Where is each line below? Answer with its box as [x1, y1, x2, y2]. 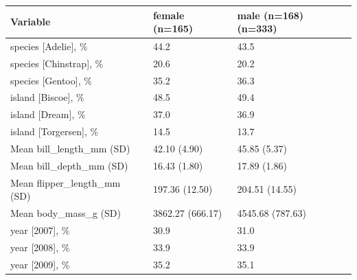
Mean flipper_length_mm [10, 175, 121, 189]
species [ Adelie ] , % [10, 38, 88, 53]
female [152, 8, 185, 22]
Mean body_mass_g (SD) [10, 206, 121, 220]
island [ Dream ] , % [10, 107, 86, 121]
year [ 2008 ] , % [10, 240, 70, 254]
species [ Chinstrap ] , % [10, 56, 104, 70]
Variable [10, 14, 51, 29]
